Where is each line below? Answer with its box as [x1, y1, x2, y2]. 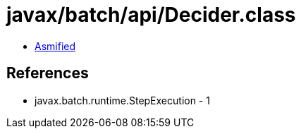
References [6, 64, 89, 83]
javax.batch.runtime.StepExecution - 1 [35, 94, 210, 106]
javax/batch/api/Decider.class [6, 3, 296, 27]
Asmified [35, 39, 76, 52]
